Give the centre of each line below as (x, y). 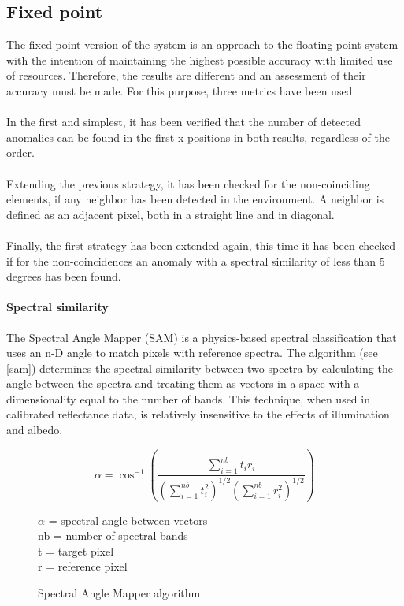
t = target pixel (76, 550)
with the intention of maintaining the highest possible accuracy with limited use (200, 59)
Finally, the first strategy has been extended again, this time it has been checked (201, 245)
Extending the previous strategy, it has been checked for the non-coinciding (188, 183)
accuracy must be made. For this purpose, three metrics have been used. (181, 90)
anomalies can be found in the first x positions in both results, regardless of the (198, 137)
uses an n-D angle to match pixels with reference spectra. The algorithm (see (192, 353)
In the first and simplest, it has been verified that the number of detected (183, 122)
